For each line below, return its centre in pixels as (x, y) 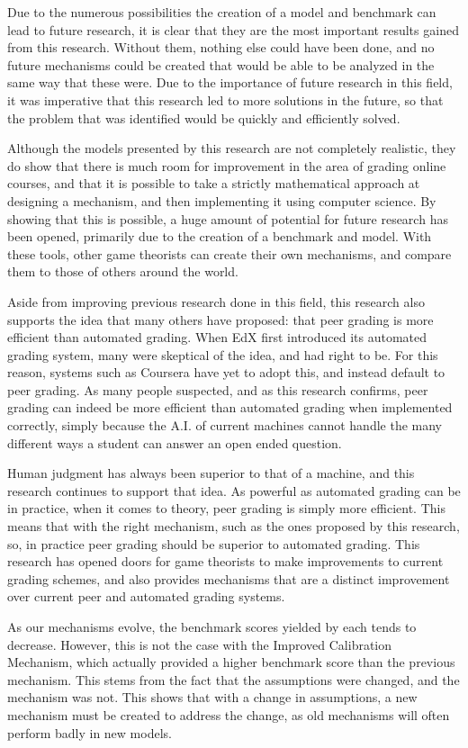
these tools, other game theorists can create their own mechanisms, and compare (229, 253)
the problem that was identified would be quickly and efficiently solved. (204, 117)
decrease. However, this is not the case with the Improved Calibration (200, 644)
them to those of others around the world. (123, 271)
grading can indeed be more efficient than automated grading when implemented (230, 407)
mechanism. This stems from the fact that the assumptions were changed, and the (234, 679)
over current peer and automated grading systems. (146, 596)
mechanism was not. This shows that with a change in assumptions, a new (212, 697)
